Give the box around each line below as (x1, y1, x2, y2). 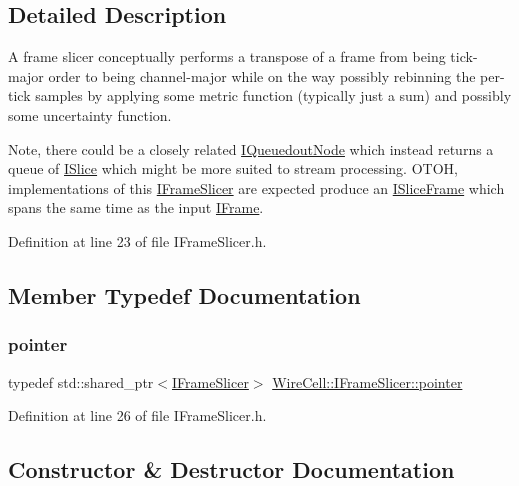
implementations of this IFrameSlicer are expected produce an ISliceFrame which (8, 177, 505, 198)
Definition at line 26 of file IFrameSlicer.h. (8, 405, 267, 426)
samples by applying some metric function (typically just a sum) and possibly (35, 85, 512, 106)
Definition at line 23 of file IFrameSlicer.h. (8, 230, 267, 251)
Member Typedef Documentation (8, 279, 361, 310)
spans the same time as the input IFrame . (8, 197, 264, 218)
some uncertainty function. (8, 104, 172, 125)
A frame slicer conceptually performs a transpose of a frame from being (8, 46, 446, 67)
